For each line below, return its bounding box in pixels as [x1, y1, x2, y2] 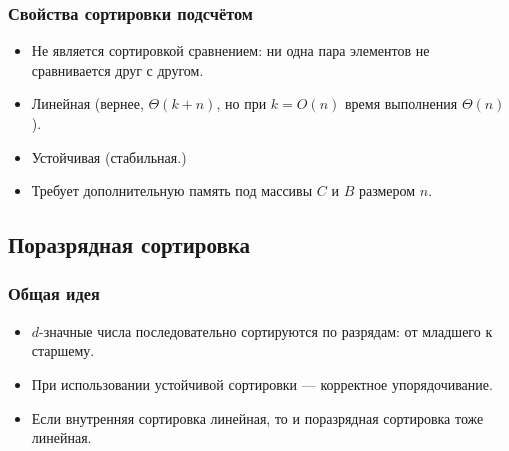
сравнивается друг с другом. [31, 59, 204, 80]
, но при [216, 93, 267, 114]
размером [358, 180, 416, 201]
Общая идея [8, 281, 100, 306]
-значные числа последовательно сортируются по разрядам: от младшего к [39, 320, 493, 341]
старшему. [31, 340, 95, 361]
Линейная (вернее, [31, 93, 144, 114]
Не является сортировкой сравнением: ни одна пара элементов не [31, 40, 430, 61]
